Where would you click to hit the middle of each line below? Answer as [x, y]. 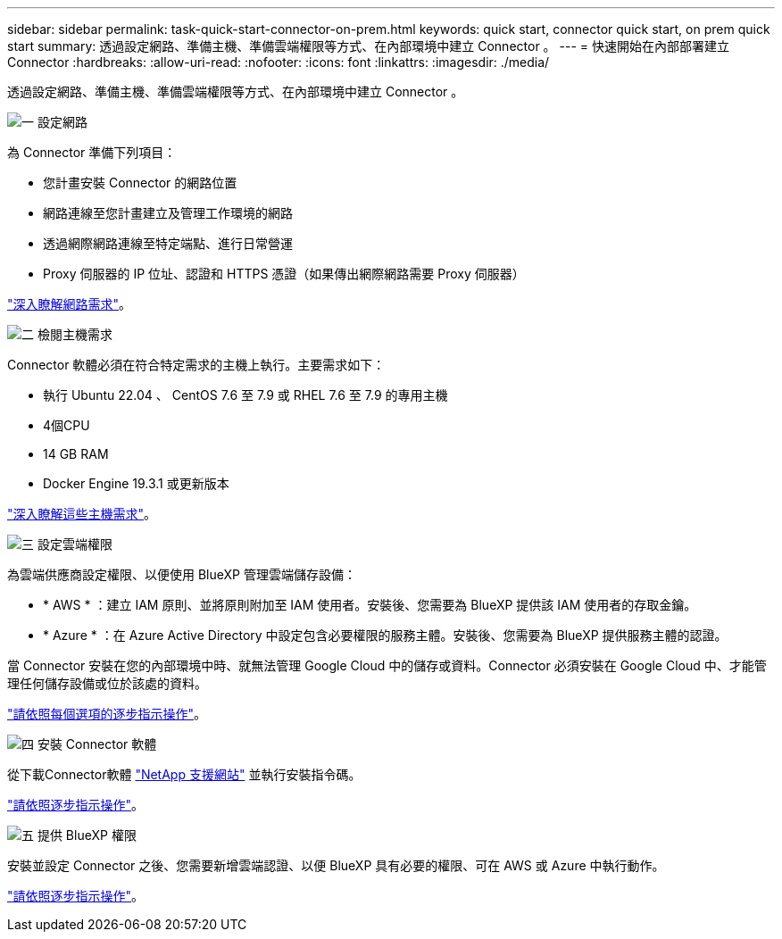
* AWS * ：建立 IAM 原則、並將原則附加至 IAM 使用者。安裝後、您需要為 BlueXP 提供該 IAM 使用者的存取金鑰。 [370, 605]
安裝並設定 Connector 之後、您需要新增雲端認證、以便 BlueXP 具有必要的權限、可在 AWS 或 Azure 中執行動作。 [336, 865]
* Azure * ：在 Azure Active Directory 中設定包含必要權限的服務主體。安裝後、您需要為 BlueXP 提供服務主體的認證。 [385, 635]
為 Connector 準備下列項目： [92, 152]
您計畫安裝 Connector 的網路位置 [140, 183]
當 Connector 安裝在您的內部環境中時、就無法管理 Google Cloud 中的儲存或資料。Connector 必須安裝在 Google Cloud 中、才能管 [387, 665]
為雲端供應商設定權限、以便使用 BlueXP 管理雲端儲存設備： [182, 574]
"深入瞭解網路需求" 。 [70, 304]
